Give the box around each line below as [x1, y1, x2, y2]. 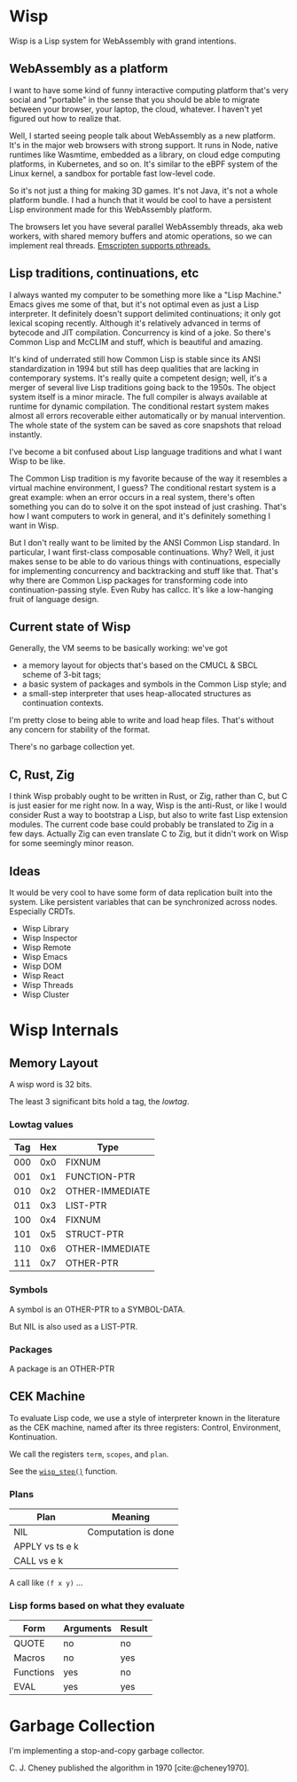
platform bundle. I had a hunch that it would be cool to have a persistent [9, 194, 272, 205]
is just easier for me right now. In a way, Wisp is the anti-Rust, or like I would [9, 800, 287, 811]
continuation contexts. [21, 698, 105, 709]
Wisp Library [21, 923, 69, 933]
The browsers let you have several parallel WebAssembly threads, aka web [9, 221, 284, 232]
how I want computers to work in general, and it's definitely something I [9, 510, 271, 521]
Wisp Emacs [21, 952, 68, 962]
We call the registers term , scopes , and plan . [9, 1448, 169, 1459]
